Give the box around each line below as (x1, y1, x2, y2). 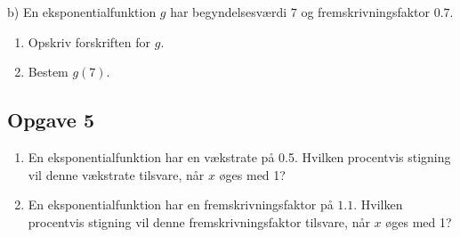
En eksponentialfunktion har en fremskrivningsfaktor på (28, 195, 334, 214)
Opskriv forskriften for (28, 32, 151, 51)
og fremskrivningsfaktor (301, 3, 431, 20)
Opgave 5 (7, 106, 94, 134)
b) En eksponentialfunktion (7, 3, 157, 20)
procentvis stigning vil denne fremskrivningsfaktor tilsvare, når (28, 212, 370, 231)
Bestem (28, 62, 69, 81)
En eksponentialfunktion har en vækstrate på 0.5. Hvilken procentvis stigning (28, 147, 451, 166)
